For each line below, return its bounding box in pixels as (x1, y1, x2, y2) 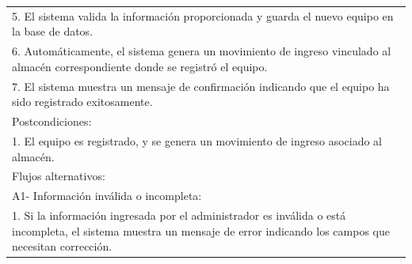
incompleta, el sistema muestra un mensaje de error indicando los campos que (12, 222, 390, 239)
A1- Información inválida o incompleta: (12, 187, 202, 204)
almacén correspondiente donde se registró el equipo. (12, 58, 268, 74)
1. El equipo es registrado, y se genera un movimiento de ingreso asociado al (12, 132, 382, 149)
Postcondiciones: (12, 113, 92, 130)
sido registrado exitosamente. (12, 93, 153, 110)
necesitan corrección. (12, 238, 113, 255)
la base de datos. (12, 23, 93, 40)
